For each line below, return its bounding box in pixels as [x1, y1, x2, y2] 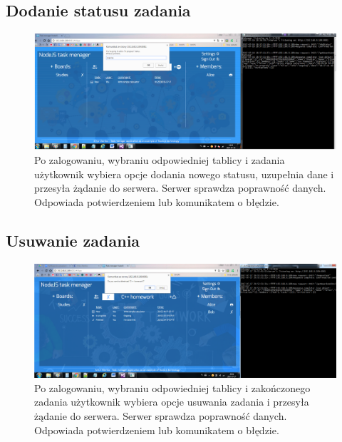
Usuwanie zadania [6, 229, 140, 251]
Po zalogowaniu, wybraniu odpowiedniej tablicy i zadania [34, 152, 285, 167]
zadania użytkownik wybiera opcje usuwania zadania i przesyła [34, 394, 309, 409]
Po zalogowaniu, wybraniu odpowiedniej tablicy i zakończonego [34, 380, 311, 395]
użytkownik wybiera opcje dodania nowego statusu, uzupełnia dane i [34, 166, 334, 181]
